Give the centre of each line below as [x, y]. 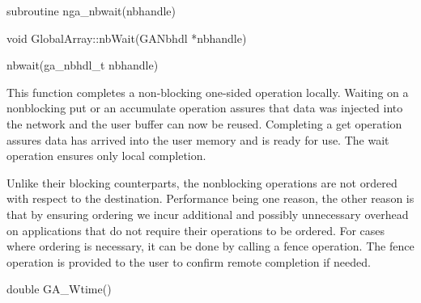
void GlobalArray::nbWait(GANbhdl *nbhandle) [127, 38]
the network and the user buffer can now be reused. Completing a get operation [204, 123]
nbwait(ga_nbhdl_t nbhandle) [83, 65]
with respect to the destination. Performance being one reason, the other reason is [210, 198]
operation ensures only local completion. [106, 156]
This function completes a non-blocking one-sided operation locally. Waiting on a [208, 92]
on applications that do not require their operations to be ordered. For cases [196, 230]
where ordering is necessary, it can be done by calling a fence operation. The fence [210, 246]
